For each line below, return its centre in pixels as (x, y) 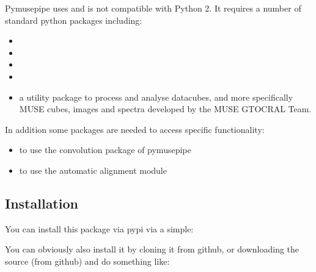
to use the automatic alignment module (93, 170)
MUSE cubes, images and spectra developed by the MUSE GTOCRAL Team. (165, 109)
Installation (42, 203)
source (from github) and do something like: (87, 261)
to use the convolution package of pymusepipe (105, 150)
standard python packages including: (74, 20)
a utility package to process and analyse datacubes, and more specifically (156, 97)
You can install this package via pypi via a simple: (99, 228)
